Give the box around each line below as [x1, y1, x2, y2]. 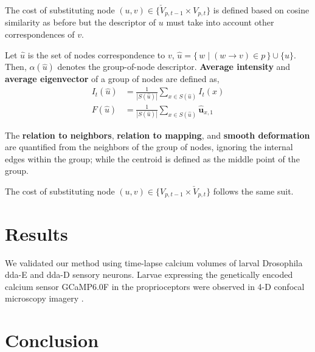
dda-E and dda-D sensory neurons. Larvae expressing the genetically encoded [5, 268, 293, 281]
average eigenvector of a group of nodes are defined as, [5, 72, 220, 85]
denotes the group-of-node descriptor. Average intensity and [57, 60, 291, 73]
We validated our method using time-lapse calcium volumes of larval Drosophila [5, 256, 303, 269]
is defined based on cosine [213, 4, 310, 16]
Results [5, 221, 68, 246]
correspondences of [5, 28, 75, 41]
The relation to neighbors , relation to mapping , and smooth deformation [5, 128, 310, 141]
